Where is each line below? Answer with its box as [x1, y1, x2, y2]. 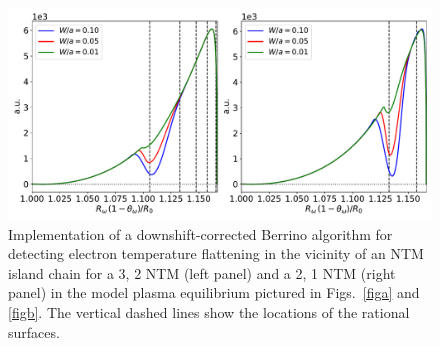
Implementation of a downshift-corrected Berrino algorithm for [8, 223, 393, 244]
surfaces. [8, 321, 60, 342]
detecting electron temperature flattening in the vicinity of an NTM [8, 243, 424, 264]
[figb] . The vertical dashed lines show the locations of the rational [8, 301, 410, 322]
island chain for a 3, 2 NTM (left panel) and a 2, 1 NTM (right [8, 262, 396, 283]
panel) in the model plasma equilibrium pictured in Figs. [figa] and [8, 282, 420, 303]
